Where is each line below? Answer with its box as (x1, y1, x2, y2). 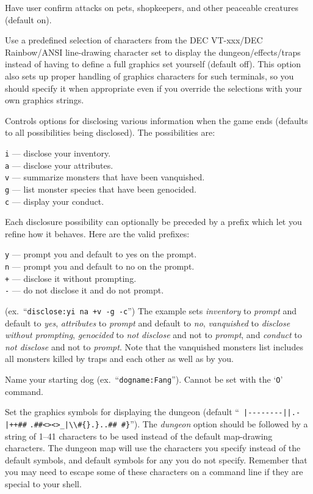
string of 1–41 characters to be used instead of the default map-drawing (5, 429, 273, 442)
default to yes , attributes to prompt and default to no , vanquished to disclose (5, 316, 290, 329)
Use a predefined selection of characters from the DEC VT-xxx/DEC (5, 34, 263, 46)
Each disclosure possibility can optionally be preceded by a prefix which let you (5, 215, 302, 228)
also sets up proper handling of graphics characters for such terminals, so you (5, 69, 294, 82)
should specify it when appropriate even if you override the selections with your (5, 81, 303, 94)
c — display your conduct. (5, 194, 104, 207)
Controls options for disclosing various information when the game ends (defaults (5, 114, 308, 127)
